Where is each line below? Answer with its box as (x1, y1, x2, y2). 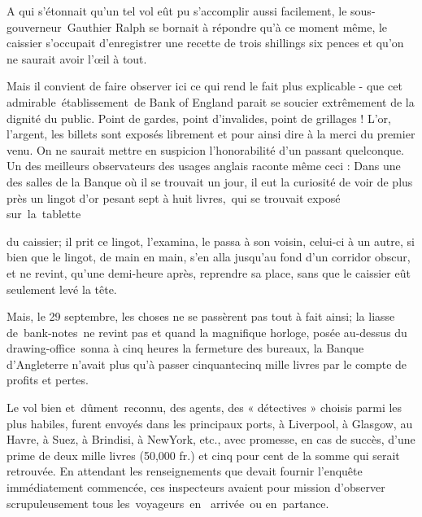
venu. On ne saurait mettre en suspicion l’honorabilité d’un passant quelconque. (7, 141, 404, 158)
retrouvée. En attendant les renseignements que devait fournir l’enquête (7, 462, 363, 480)
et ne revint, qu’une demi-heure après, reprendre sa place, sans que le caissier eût (7, 264, 411, 281)
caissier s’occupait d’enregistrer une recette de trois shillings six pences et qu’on (7, 34, 404, 51)
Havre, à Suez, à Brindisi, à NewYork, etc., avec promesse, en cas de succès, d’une (7, 431, 415, 448)
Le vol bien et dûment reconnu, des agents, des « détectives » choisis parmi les (7, 399, 402, 416)
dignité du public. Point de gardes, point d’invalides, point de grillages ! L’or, (7, 109, 391, 126)
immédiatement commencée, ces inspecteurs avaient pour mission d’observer (7, 479, 385, 496)
